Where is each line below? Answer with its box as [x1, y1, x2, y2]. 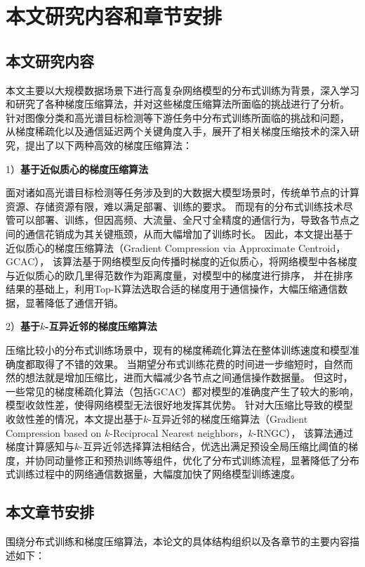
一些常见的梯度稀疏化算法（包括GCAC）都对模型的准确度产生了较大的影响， [6, 383, 359, 398]
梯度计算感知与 [6, 439, 74, 454]
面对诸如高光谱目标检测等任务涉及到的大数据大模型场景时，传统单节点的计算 [6, 185, 359, 200]
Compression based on [6, 425, 102, 440]
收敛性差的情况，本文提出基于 [6, 412, 143, 426]
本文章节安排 [6, 501, 94, 523]
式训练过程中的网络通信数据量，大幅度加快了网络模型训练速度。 [6, 466, 300, 481]
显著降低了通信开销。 [25, 295, 124, 310]
